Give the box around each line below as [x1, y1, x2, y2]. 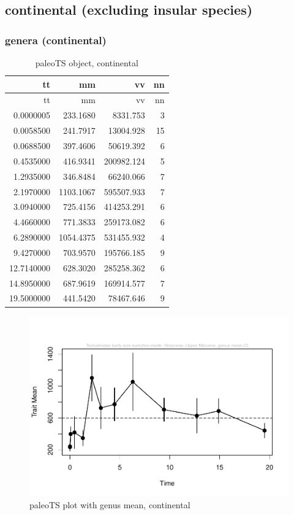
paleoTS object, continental [35, 56, 138, 69]
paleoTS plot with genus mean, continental [29, 498, 190, 511]
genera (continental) [5, 32, 107, 47]
